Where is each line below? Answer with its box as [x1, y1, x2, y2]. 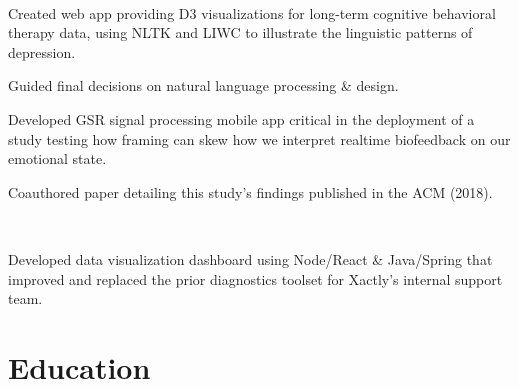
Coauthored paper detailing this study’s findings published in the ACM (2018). [8, 181, 493, 202]
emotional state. [8, 148, 107, 169]
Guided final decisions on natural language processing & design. [8, 75, 399, 96]
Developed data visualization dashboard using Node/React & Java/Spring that [8, 248, 493, 269]
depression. [8, 41, 76, 62]
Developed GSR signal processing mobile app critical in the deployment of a [8, 108, 475, 129]
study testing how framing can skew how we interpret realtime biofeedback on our [8, 128, 511, 149]
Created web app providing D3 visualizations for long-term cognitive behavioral [8, 2, 496, 23]
